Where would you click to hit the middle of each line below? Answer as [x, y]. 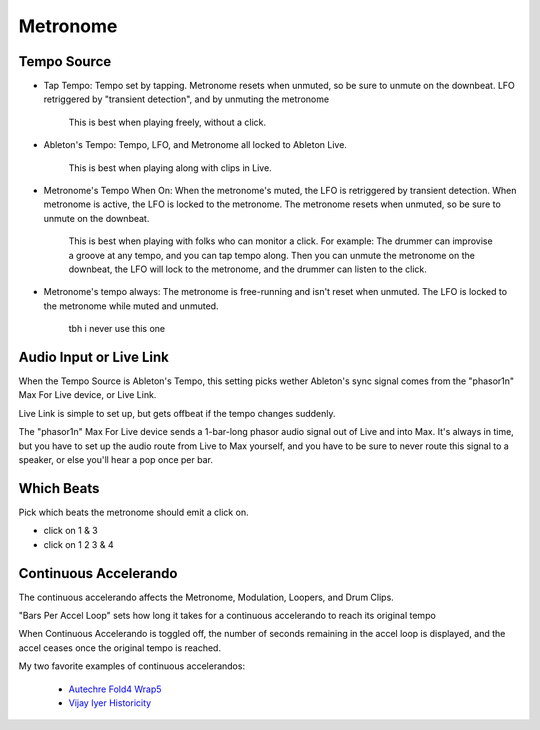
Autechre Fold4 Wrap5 [115, 689]
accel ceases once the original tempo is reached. [120, 647]
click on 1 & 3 [71, 531]
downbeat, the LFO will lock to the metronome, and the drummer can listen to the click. [247, 269]
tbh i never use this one [116, 329]
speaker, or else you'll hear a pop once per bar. [116, 459]
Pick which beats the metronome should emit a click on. [133, 512]
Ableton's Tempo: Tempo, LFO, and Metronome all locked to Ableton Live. [195, 145]
